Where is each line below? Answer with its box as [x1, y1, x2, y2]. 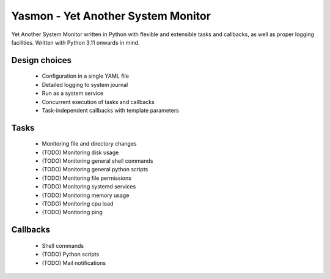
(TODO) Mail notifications [42, 259, 106, 266]
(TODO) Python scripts [42, 251, 100, 258]
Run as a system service [42, 89, 104, 97]
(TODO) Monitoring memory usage [42, 192, 130, 199]
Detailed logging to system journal [42, 81, 128, 88]
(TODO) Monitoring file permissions [42, 174, 131, 182]
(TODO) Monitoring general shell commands [42, 157, 153, 165]
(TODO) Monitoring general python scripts [42, 166, 148, 173]
